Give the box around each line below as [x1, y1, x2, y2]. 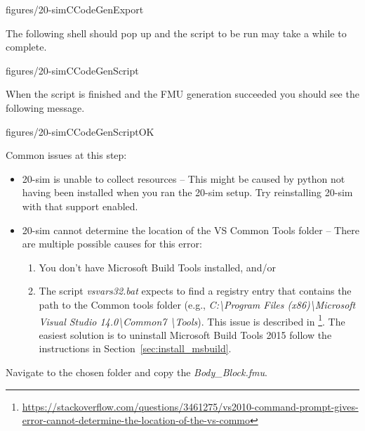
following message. [6, 100, 85, 115]
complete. [6, 39, 47, 54]
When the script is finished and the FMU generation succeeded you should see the [6, 86, 359, 101]
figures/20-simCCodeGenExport [6, 2, 144, 16]
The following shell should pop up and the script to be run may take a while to [6, 25, 347, 40]
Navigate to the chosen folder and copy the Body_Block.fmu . [6, 364, 267, 379]
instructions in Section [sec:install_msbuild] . [39, 341, 232, 356]
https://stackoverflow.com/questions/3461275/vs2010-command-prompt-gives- [22, 399, 359, 413]
